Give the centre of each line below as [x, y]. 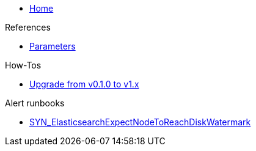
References [28, 27]
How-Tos [23, 65]
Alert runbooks [35, 103]
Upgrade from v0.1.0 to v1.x [84, 84]
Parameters [53, 46]
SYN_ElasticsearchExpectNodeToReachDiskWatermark [140, 122]
